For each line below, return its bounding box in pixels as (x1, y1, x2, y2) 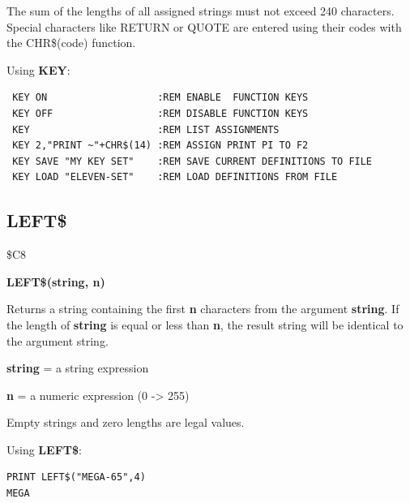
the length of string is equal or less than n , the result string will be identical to (6, 316, 404, 333)
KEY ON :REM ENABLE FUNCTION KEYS (12, 92, 309, 104)
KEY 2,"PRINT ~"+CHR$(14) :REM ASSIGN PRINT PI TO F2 (12, 140, 309, 152)
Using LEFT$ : (6, 441, 82, 458)
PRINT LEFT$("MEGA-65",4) (6, 471, 146, 484)
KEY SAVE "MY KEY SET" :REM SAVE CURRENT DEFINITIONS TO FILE (12, 155, 373, 167)
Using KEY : (6, 61, 70, 78)
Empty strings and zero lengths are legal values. (6, 414, 245, 431)
